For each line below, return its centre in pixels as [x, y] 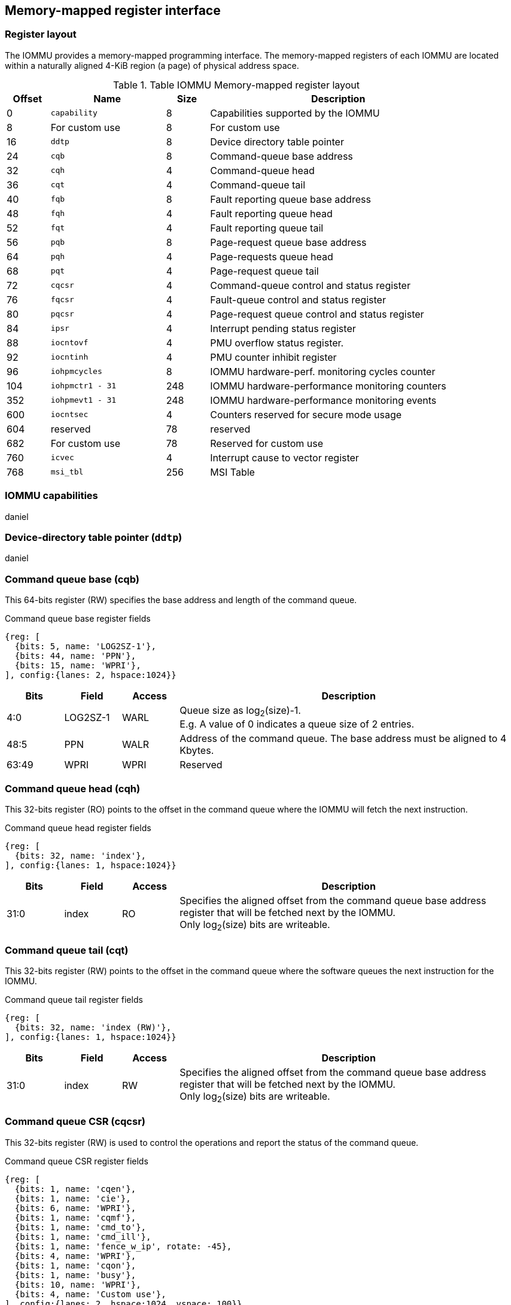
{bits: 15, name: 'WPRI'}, [78, 666]
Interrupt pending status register [283, 328]
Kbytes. [197, 751]
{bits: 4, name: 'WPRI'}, [75, 1256]
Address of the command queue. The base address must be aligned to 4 [343, 739]
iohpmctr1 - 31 [83, 386]
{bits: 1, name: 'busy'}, [75, 1275]
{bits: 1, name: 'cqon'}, [75, 1265]
